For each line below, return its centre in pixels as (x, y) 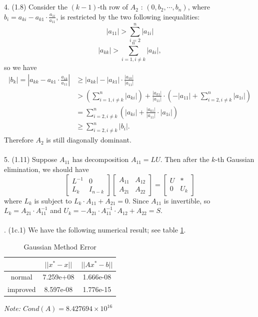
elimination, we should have (46, 169)
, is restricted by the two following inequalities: (128, 16)
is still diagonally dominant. (89, 140)
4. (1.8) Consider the (36, 7)
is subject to (53, 200)
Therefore (19, 140)
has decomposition (100, 159)
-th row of (113, 7)
